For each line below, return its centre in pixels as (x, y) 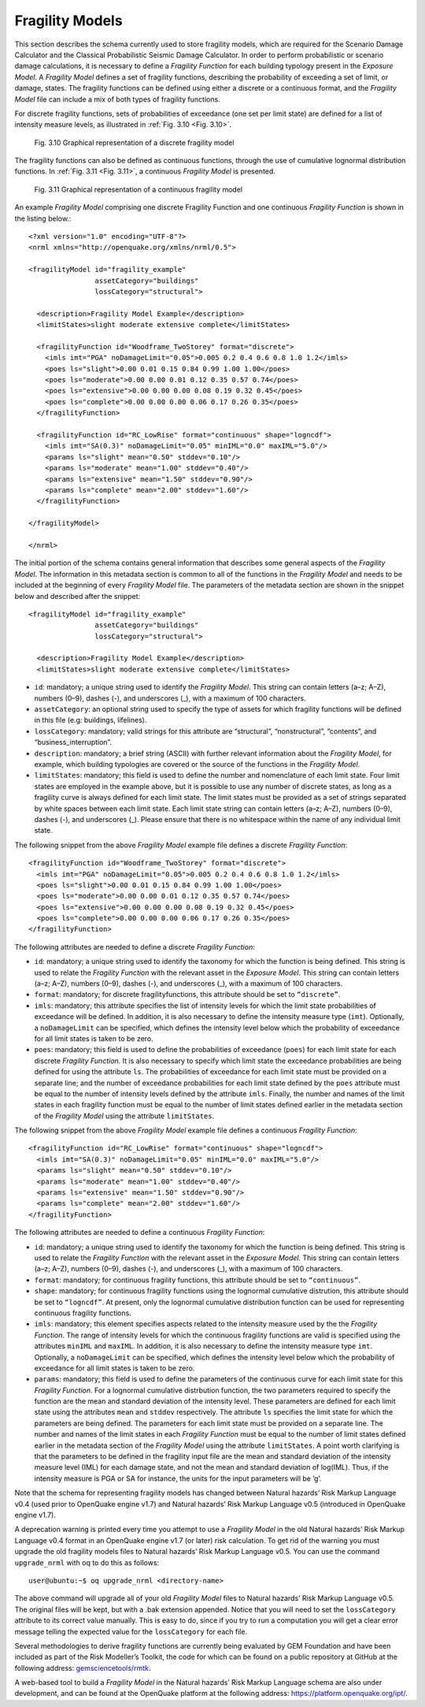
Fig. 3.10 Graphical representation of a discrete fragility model (134, 143)
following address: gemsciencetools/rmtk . (83, 1668)
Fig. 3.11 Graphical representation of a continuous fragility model (139, 189)
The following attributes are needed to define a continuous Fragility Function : (140, 1233)
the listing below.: (43, 218)
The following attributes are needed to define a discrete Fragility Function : (135, 946)
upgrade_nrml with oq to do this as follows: (87, 1562)
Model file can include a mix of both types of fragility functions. (117, 99)
